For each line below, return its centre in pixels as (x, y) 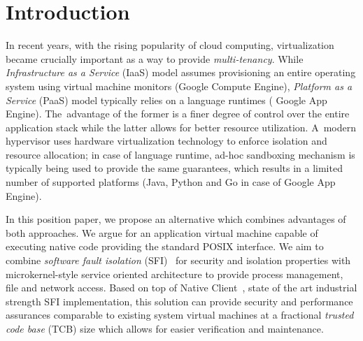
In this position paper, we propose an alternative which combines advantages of (176, 219)
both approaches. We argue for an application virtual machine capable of (162, 232)
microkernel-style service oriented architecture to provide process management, (175, 274)
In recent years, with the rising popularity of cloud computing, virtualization (170, 45)
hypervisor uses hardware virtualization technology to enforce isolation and (166, 141)
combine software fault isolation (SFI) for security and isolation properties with (178, 260)
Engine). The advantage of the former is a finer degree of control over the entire (178, 114)
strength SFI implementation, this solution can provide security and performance (179, 301)
